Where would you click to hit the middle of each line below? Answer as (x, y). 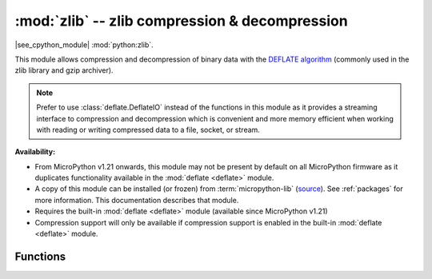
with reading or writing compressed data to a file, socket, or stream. (148, 130)
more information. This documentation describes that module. (137, 200)
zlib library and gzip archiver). (64, 70)
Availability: (35, 152)
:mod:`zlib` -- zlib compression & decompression (181, 21)
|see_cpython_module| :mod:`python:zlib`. (84, 45)
